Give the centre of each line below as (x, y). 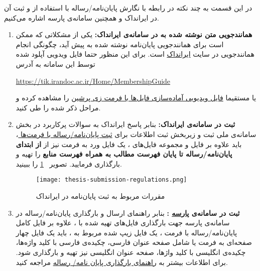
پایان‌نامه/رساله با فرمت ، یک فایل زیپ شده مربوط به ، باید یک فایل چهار (126, 232)
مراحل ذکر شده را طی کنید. (58, 107)
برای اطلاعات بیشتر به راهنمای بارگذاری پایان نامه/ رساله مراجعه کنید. (122, 262)
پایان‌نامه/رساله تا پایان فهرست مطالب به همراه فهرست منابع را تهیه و (124, 154)
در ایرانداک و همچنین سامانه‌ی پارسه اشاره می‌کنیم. (82, 17)
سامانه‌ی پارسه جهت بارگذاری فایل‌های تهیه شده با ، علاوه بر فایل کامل (123, 223)
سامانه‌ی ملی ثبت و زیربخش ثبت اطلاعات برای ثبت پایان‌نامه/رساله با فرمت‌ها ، (136, 134)
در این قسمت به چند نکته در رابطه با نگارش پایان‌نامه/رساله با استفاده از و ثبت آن (128, 8)
